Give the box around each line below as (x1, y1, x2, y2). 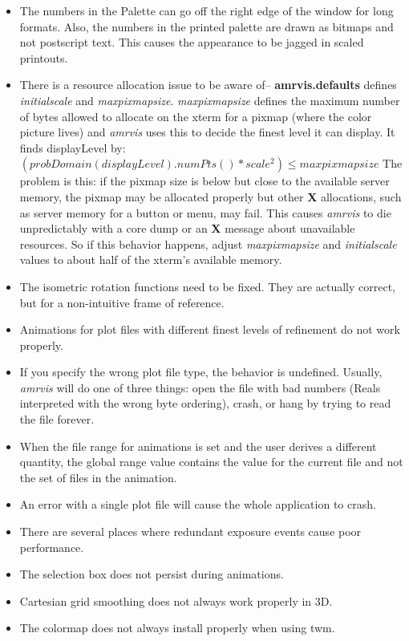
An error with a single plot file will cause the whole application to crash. (19, 496, 376, 513)
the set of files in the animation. (19, 469, 177, 485)
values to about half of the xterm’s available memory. (19, 251, 282, 268)
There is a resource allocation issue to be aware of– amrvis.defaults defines (19, 76, 397, 93)
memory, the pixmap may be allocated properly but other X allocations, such (19, 188, 402, 205)
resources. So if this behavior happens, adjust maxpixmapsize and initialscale (19, 235, 397, 252)
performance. (19, 538, 84, 555)
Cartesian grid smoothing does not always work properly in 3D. (19, 592, 333, 609)
